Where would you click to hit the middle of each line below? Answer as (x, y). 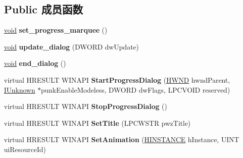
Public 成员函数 (44, 9)
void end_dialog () (35, 63)
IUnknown (20, 89)
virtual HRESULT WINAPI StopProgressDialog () (86, 106)
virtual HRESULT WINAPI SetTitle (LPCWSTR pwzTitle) (97, 123)
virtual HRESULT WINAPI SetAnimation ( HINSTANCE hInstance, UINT (122, 139)
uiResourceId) (25, 149)
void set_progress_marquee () (56, 30)
